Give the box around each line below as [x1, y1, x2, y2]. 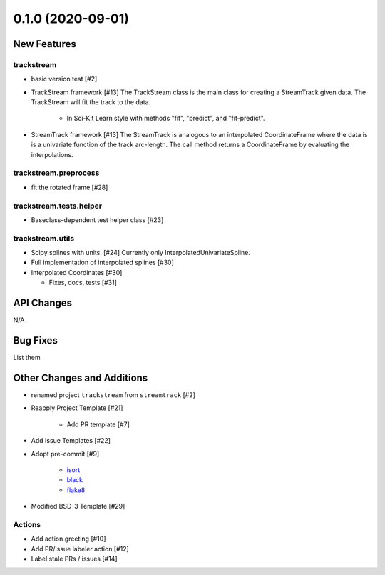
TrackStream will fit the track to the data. [31, 98, 151, 106]
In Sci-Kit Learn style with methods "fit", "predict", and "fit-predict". [66, 114, 265, 123]
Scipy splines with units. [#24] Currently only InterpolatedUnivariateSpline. [31, 249, 251, 257]
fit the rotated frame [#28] [31, 183, 108, 191]
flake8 [66, 486, 86, 494]
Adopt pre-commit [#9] [31, 449, 100, 458]
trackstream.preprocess [13, 168, 100, 178]
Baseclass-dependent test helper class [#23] [31, 215, 164, 224]
